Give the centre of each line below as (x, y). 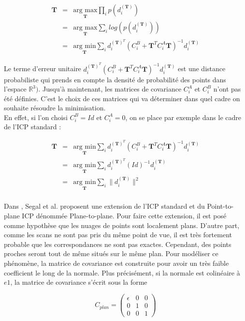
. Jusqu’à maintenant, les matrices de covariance (110, 89)
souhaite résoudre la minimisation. (55, 108)
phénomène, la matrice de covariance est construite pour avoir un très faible (116, 263)
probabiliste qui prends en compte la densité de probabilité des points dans (115, 79)
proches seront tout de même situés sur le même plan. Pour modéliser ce (111, 253)
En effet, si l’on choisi (36, 117)
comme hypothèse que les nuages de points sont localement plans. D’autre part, (122, 225)
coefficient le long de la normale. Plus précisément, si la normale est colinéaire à (122, 272)
